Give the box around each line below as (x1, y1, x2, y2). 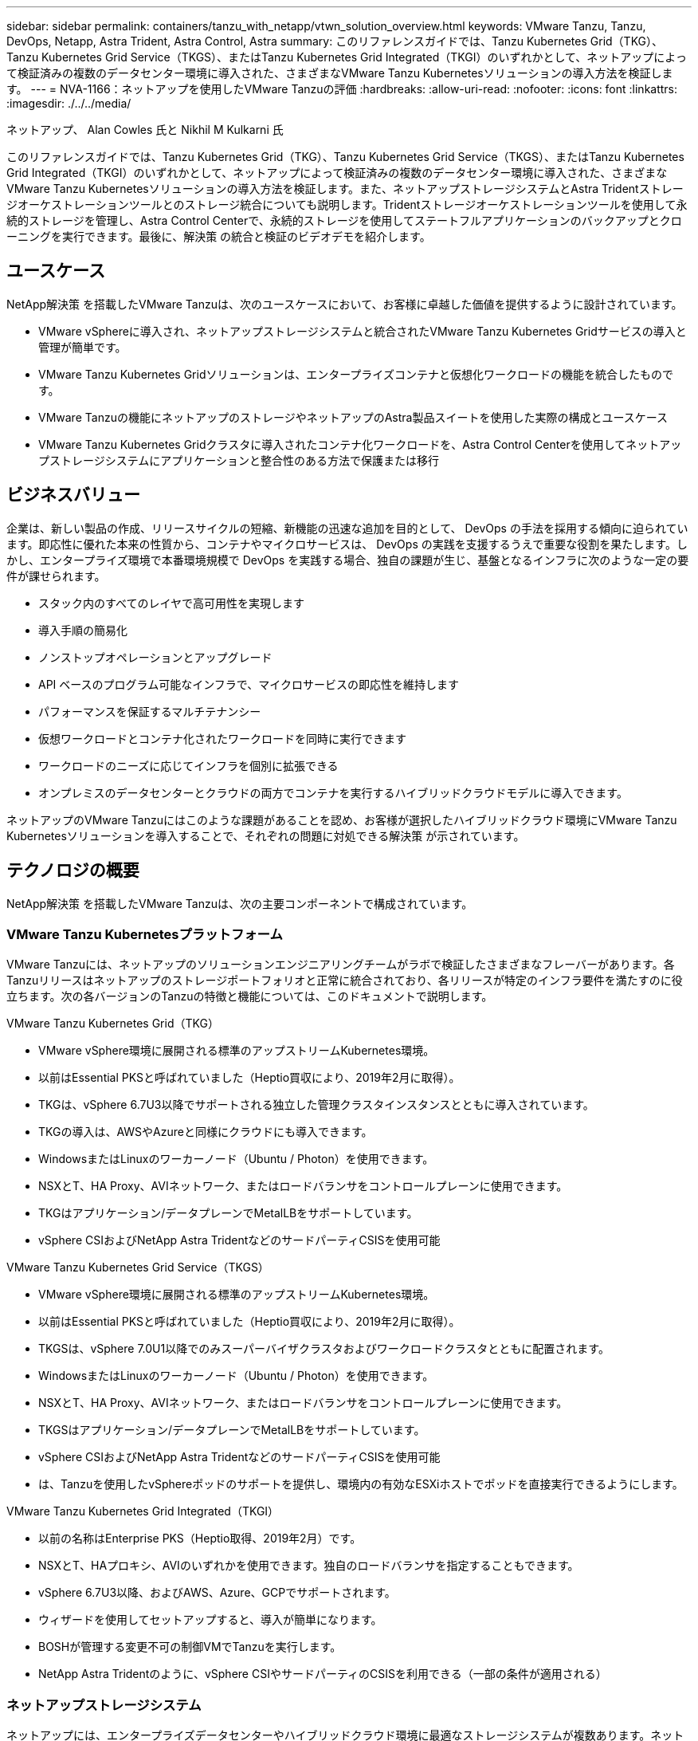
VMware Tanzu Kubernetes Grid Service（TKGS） (6, 1260, 269, 1275)
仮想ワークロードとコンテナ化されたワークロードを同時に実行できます (38, 731, 406, 745)
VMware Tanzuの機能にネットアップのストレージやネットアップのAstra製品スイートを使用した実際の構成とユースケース (38, 410, 668, 424)
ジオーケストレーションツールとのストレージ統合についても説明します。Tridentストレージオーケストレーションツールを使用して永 (6, 198, 688, 211)
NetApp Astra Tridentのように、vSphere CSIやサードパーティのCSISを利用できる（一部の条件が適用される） (38, 1667, 607, 1681)
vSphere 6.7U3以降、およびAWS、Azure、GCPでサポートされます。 (38, 1586, 396, 1600)
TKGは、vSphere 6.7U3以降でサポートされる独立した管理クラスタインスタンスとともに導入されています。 (38, 1098, 594, 1112)
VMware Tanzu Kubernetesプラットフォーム (6, 926, 283, 942)
